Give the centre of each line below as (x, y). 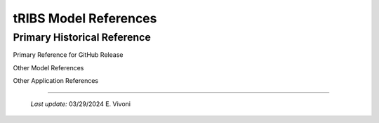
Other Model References (48, 67)
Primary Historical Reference (82, 37)
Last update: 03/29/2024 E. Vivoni (81, 104)
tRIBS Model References (85, 18)
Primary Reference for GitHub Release (68, 55)
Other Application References (56, 81)
